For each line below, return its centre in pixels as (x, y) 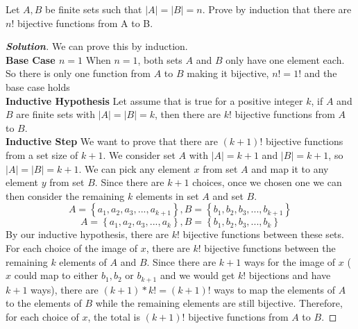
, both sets (160, 59)
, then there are (188, 114)
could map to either (56, 275)
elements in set (167, 195)
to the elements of (44, 303)
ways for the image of (290, 261)
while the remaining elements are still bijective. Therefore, (219, 303)
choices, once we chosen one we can (267, 182)
